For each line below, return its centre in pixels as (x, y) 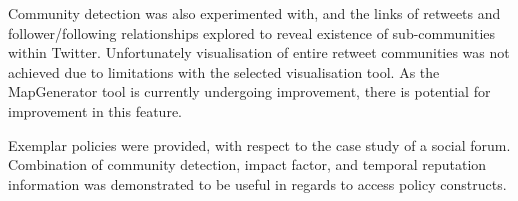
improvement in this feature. (95, 110)
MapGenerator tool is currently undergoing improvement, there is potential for (249, 91)
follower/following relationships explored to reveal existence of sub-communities (252, 32)
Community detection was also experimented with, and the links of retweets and (254, 13)
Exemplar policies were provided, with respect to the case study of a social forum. (259, 144)
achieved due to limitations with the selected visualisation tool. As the (224, 71)
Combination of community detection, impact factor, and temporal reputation (247, 164)
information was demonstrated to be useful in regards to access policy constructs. (257, 183)
